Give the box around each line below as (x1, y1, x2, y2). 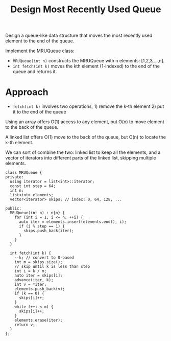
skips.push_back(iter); (23, 229, 74, 234)
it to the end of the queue (12, 109, 66, 115)
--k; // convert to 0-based (14, 255, 74, 260)
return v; (14, 322, 36, 328)
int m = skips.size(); (14, 260, 63, 265)
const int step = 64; (10, 184, 56, 189)
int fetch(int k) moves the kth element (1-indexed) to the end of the (12, 63, 160, 70)
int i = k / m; (14, 268, 47, 274)
